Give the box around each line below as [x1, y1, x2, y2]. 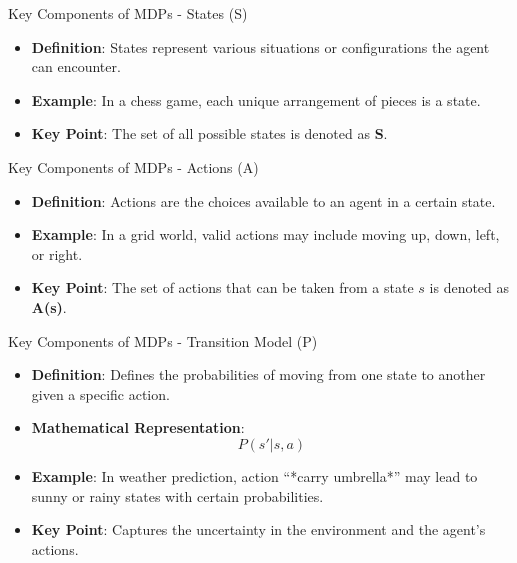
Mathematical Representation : [31, 417, 245, 438]
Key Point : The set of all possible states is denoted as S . [31, 123, 388, 144]
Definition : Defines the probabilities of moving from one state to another [31, 364, 486, 385]
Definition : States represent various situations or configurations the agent [31, 36, 490, 57]
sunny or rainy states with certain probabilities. [31, 485, 324, 506]
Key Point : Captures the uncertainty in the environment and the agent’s [31, 519, 486, 540]
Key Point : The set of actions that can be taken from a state [31, 277, 414, 298]
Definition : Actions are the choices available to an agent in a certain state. [31, 190, 496, 211]
